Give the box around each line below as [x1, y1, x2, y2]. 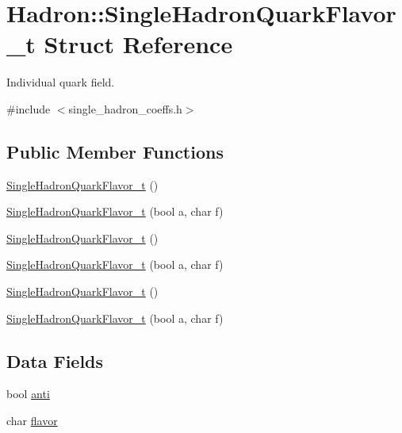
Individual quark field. [6, 74, 115, 90]
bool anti [6, 385, 50, 402]
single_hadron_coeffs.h [68, 100, 182, 117]
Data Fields [6, 348, 104, 373]
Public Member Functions [6, 139, 224, 163]
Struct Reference [44, 28, 233, 60]
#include [6, 100, 51, 117]
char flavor [6, 412, 58, 429]
